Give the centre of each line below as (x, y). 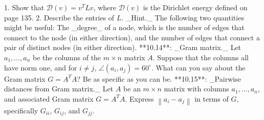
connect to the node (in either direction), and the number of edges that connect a (132, 37)
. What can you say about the (198, 67)
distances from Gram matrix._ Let (59, 89)
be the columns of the (67, 57)
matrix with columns (196, 89)
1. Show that (24, 7)
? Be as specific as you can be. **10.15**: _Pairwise (159, 78)
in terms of (212, 98)
